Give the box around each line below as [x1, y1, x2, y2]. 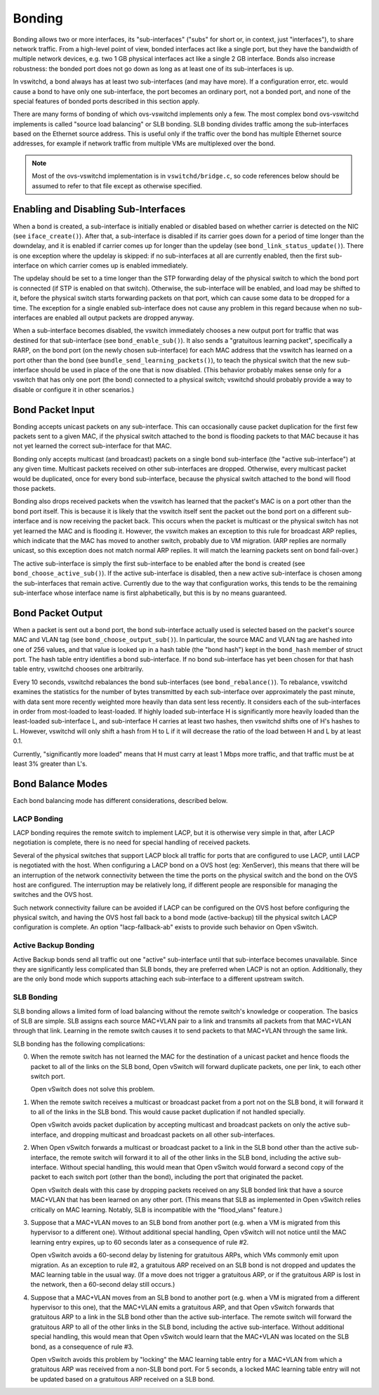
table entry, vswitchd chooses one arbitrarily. [13, 664, 144, 674]
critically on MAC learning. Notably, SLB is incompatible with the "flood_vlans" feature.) [30, 1205, 283, 1214]
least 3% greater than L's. [13, 759, 88, 768]
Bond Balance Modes [13, 778, 108, 790]
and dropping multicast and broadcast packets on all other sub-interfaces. [60, 1130, 275, 1139]
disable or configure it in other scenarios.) [13, 385, 135, 393]
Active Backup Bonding [13, 941, 95, 950]
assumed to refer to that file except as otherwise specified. [32, 181, 203, 190]
